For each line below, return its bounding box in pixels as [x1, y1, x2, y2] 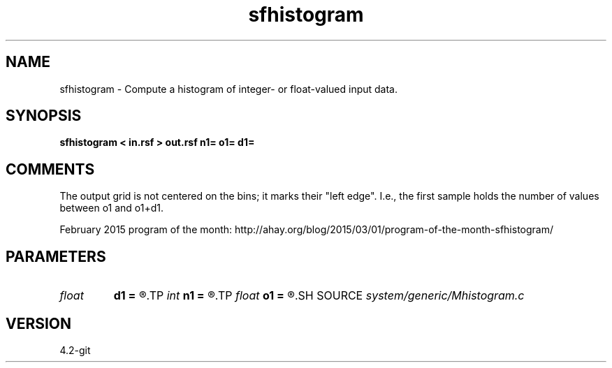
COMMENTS [6, 160, 95, 178]
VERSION [6, 314, 72, 332]
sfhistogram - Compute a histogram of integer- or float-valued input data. [59, 82, 398, 95]
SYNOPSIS [6, 107, 82, 125]
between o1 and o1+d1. [59, 202, 164, 214]
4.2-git [59, 344, 91, 356]
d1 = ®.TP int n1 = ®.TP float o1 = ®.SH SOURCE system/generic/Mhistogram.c [113, 288, 525, 303]
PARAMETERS [6, 247, 106, 265]
